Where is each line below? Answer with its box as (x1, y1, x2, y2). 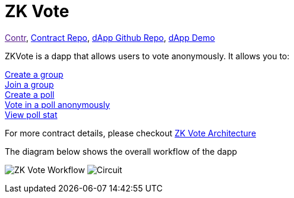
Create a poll (5, 89, 55, 100)
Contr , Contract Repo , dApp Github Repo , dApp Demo (5, 32, 215, 43)
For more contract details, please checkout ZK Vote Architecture (5, 127, 257, 138)
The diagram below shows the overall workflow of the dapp (5, 146, 238, 157)
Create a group (5, 69, 64, 79)
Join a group (5, 79, 54, 90)
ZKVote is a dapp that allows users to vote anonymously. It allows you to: (5, 50, 290, 61)
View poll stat (5, 109, 58, 120)
